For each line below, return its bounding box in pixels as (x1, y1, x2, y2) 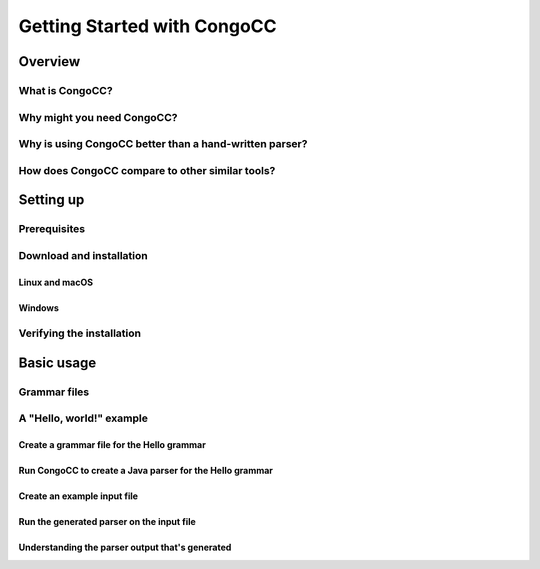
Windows (18, 301, 59, 314)
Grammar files (18, 385, 90, 399)
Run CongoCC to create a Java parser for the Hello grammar (18, 465, 274, 477)
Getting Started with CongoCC (18, 15, 277, 37)
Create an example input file (18, 490, 139, 502)
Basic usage (18, 354, 97, 371)
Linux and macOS (18, 276, 94, 288)
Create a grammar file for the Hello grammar (18, 439, 207, 451)
